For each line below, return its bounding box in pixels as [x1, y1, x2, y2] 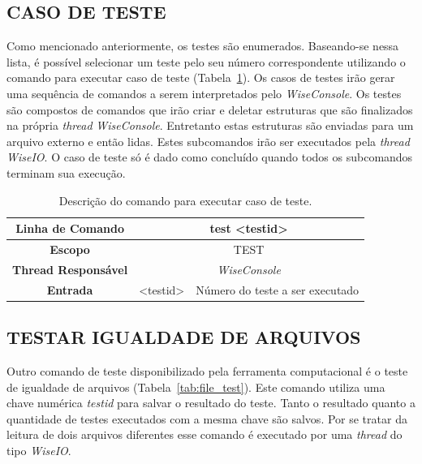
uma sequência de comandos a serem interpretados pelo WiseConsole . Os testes [6, 84, 402, 101]
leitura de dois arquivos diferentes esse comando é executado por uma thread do [6, 426, 403, 443]
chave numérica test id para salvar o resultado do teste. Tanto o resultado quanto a [6, 394, 416, 411]
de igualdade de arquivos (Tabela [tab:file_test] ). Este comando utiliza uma [6, 378, 385, 395]
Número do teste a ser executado [196, 281, 360, 298]
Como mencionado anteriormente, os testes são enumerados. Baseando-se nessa [6, 37, 399, 54]
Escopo [50, 240, 90, 257]
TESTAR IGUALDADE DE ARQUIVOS [6, 324, 361, 350]
